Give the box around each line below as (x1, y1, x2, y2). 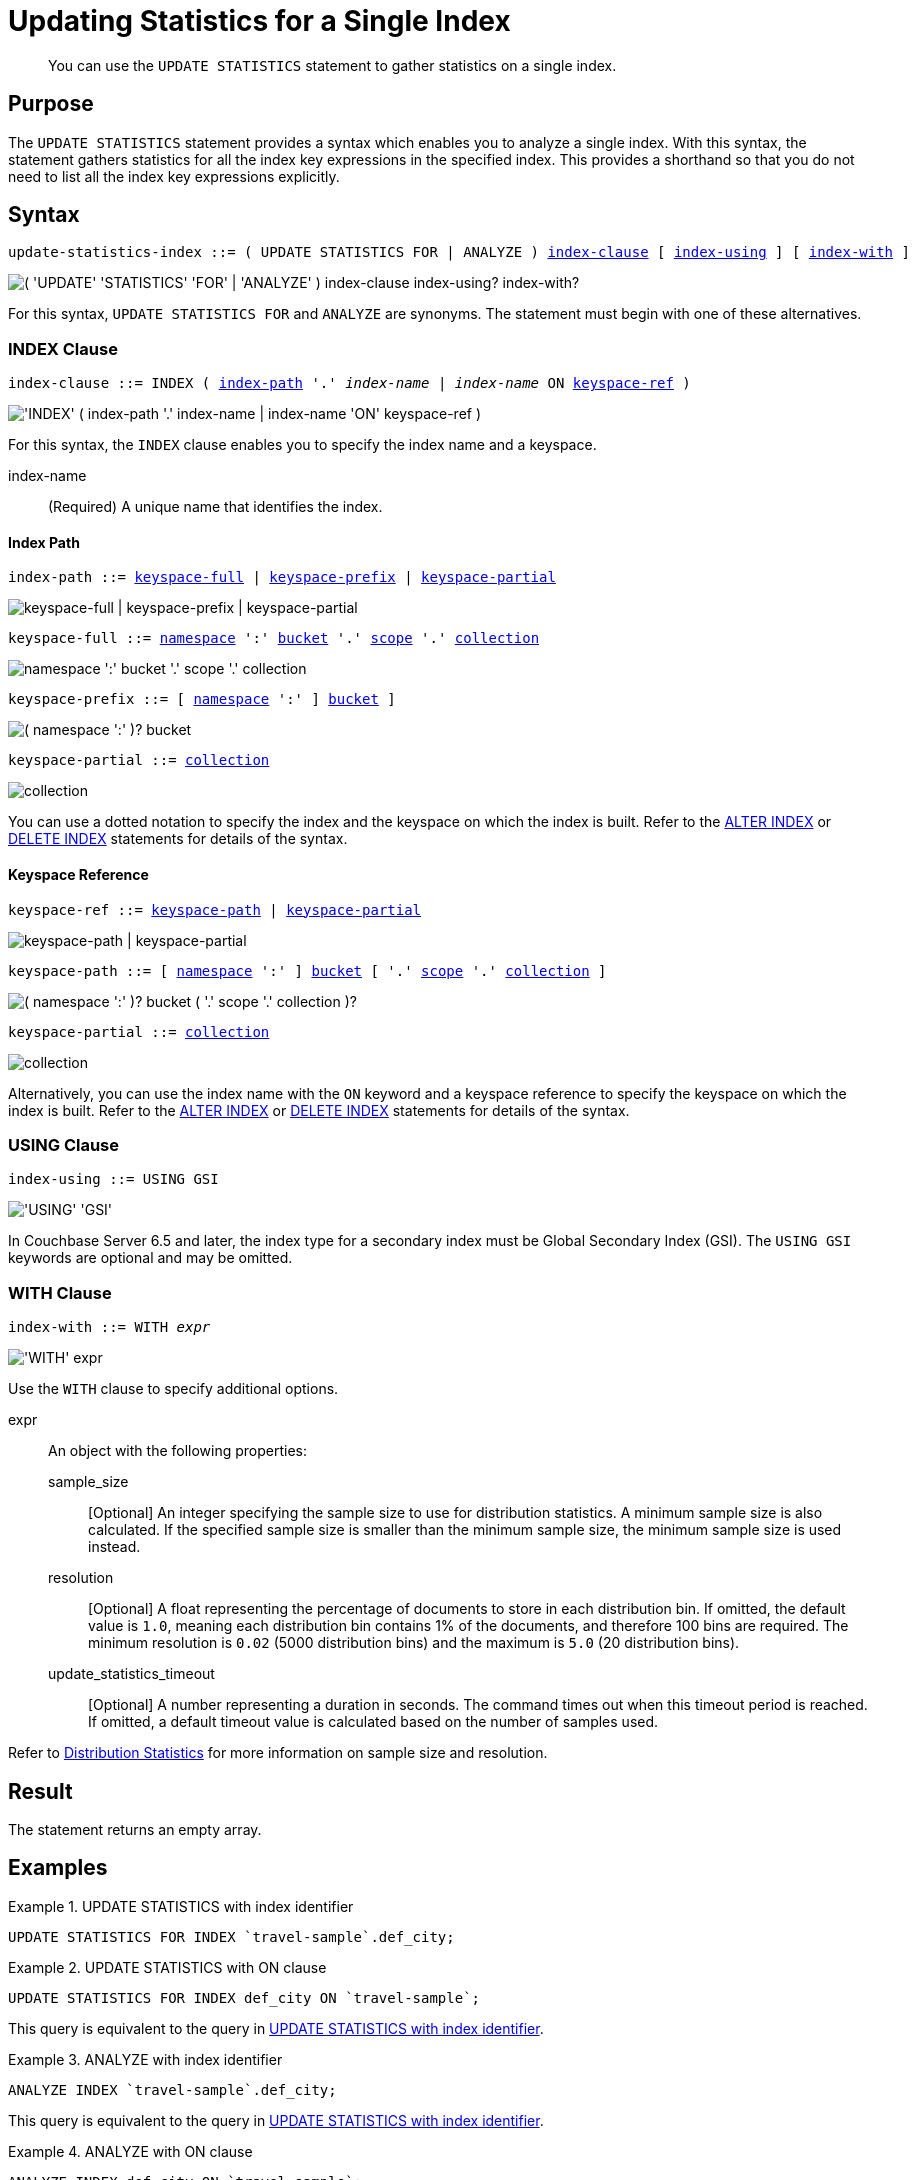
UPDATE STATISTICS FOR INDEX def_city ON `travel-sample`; (8, 1989, 481, 2006)
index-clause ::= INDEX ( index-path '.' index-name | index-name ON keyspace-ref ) (8, 375, 691, 392)
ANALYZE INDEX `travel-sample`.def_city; (8, 2081, 337, 2098)
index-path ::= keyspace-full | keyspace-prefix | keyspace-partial (8, 569, 556, 586)
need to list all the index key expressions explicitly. (8, 167, 340, 185)
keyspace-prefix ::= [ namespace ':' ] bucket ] (8, 691, 396, 708)
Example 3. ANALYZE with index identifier (8, 2050, 283, 2068)
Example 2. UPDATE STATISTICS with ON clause (8, 1958, 327, 1976)
